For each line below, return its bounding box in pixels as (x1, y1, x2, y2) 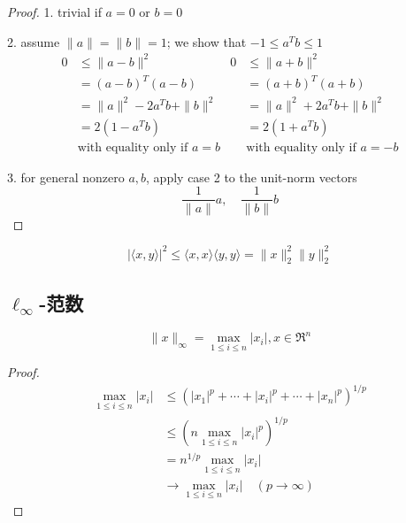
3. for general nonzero (7, 167, 125, 186)
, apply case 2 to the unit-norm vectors (146, 167, 357, 186)
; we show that (166, 32, 247, 50)
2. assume (7, 32, 60, 50)
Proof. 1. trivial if (7, 3, 102, 20)
